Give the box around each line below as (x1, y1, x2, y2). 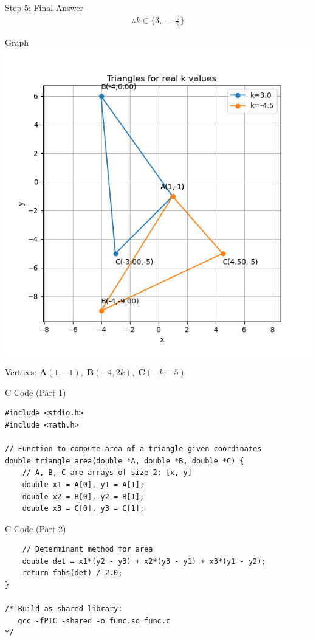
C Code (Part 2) (5, 522, 66, 535)
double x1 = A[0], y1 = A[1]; (22, 480, 145, 489)
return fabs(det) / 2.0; (22, 569, 123, 578)
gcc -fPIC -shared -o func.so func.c (18, 616, 171, 625)
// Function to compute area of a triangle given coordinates (5, 445, 262, 454)
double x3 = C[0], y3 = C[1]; (22, 504, 145, 513)
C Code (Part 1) (5, 386, 66, 398)
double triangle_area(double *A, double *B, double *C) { (5, 456, 244, 465)
